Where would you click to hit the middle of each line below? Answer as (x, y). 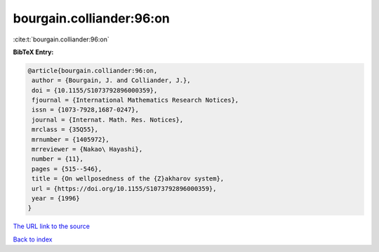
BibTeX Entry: (33, 52)
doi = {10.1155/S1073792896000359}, (95, 90)
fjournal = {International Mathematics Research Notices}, (135, 100)
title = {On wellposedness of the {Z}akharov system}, (128, 179)
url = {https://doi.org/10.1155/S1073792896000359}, (124, 188)
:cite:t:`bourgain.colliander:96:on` (61, 39)
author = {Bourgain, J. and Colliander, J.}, (111, 80)
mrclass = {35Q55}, (65, 130)
